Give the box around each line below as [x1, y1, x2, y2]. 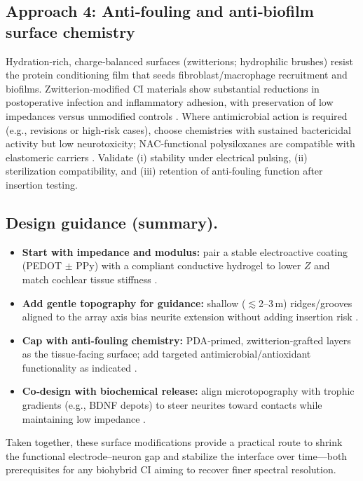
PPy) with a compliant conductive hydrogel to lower [76, 258, 301, 273]
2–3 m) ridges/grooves [259, 295, 352, 310]
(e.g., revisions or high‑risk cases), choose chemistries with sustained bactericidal [6, 122, 351, 137]
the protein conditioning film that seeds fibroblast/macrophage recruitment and [6, 67, 348, 82]
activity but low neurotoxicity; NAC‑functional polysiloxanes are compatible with [6, 136, 355, 151]
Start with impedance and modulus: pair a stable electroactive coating [22, 244, 348, 259]
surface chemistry [6, 20, 135, 42]
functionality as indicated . [22, 360, 137, 374]
